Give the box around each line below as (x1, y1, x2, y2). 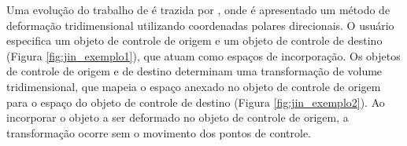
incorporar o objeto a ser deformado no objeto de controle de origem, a (6, 109, 349, 126)
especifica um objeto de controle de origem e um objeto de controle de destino (6, 32, 383, 49)
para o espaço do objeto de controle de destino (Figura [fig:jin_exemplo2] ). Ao (6, 93, 385, 110)
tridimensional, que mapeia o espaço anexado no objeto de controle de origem (6, 78, 381, 94)
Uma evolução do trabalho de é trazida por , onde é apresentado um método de (6, 2, 390, 17)
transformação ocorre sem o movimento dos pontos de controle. (6, 124, 312, 141)
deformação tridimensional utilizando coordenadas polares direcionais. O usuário (6, 16, 394, 33)
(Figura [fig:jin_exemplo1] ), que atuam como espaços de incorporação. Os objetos (6, 47, 401, 64)
